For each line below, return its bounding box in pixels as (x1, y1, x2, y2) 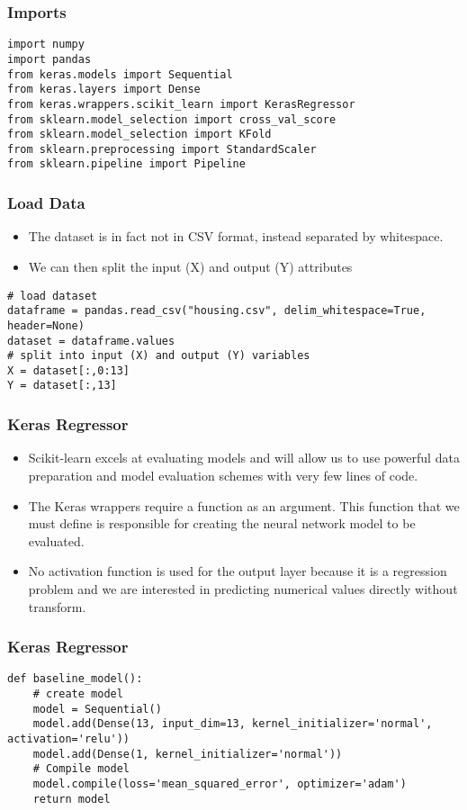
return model (32, 792, 111, 805)
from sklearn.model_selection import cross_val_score (7, 112, 337, 126)
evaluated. (28, 531, 85, 550)
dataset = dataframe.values (7, 334, 175, 347)
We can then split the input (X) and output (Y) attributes (28, 256, 353, 275)
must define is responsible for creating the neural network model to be (28, 514, 416, 533)
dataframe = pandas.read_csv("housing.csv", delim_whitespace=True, (7, 304, 427, 318)
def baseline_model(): (7, 672, 143, 686)
